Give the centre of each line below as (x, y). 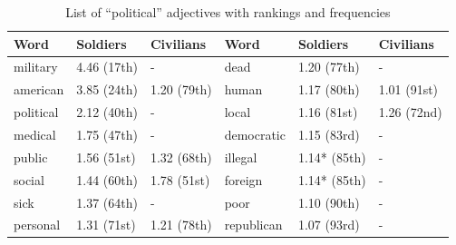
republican (253, 225)
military (36, 67)
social (29, 179)
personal (37, 225)
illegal (241, 157)
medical (35, 134)
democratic (255, 134)
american (39, 89)
